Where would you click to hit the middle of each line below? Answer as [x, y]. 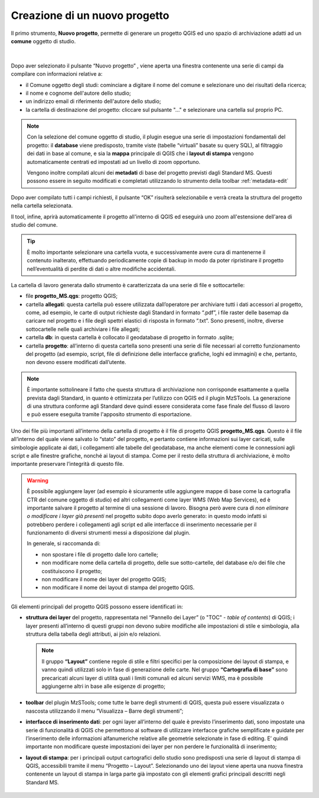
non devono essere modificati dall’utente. [76, 362]
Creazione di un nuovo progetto [90, 15]
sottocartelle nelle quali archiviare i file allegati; [83, 329]
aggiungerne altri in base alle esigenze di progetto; [103, 686]
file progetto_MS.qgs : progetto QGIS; [72, 296]
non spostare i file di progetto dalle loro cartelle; [100, 554]
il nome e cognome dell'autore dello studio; [78, 93]
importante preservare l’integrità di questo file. [67, 464]
